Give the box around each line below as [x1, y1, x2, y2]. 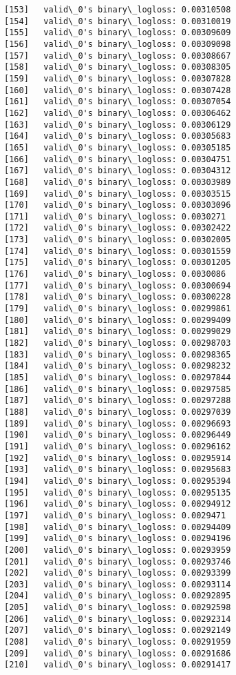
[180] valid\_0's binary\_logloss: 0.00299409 [4, 315, 231, 325]
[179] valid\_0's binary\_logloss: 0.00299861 [4, 304, 231, 314]
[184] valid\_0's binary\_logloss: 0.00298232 [4, 361, 231, 371]
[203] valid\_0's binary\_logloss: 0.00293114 [4, 579, 231, 589]
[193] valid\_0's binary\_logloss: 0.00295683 [4, 464, 231, 475]
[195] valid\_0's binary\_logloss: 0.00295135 [4, 487, 231, 498]
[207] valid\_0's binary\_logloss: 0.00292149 [4, 625, 231, 636]
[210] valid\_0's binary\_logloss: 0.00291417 [4, 660, 231, 670]
